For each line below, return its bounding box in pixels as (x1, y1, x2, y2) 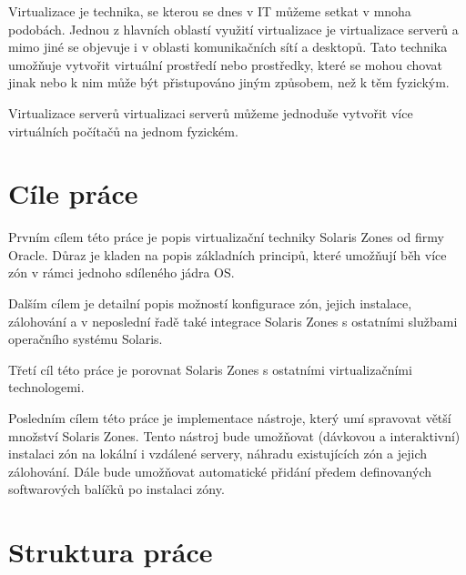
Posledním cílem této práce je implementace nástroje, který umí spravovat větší (8, 409, 451, 428)
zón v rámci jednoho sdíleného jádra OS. (8, 263, 235, 282)
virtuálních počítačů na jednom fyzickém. (8, 121, 238, 140)
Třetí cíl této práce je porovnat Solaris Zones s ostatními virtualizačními (8, 359, 412, 378)
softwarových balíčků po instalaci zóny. (8, 479, 225, 499)
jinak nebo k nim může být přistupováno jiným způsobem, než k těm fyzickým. (8, 73, 450, 92)
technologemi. (8, 378, 85, 397)
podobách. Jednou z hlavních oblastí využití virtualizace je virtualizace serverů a (8, 19, 459, 38)
